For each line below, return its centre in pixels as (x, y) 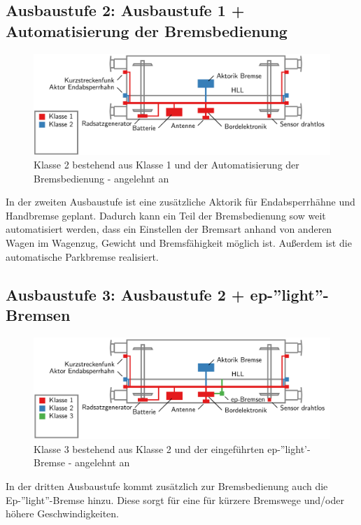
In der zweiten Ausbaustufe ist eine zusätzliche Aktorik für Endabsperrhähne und (180, 202)
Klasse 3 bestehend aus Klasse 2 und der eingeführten (149, 448)
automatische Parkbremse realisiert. (82, 256)
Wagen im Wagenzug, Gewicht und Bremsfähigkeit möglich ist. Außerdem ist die (179, 243)
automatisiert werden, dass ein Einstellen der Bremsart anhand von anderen (169, 229)
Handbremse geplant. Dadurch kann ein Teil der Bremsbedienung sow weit (166, 215)
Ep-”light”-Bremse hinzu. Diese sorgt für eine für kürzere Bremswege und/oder (175, 499)
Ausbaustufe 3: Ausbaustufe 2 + (125, 294)
